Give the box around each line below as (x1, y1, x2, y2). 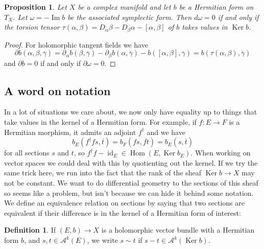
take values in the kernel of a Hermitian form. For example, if (4, 117, 197, 127)
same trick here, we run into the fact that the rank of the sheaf (4, 167, 202, 178)
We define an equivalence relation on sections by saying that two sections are (4, 197, 245, 208)
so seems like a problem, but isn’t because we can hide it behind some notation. (4, 187, 254, 198)
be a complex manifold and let (78, 2, 171, 12)
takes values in (182, 21, 228, 32)
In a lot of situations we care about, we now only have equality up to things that (4, 106, 257, 117)
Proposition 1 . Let (4, 2, 67, 12)
